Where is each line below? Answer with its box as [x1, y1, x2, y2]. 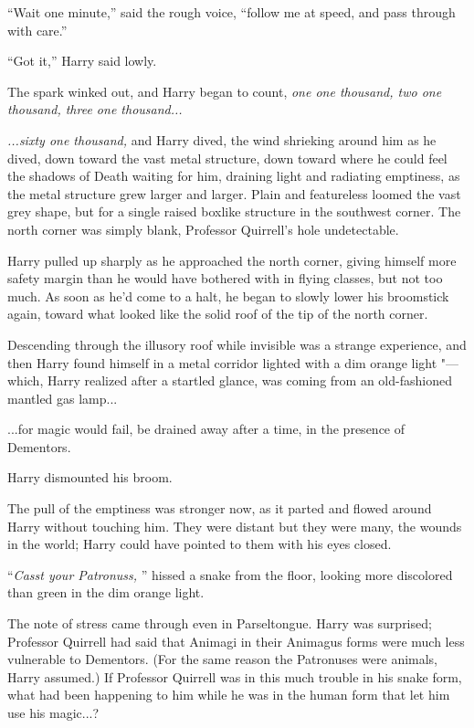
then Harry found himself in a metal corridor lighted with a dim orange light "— [7, 353, 459, 372]
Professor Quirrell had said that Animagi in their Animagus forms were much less [7, 631, 465, 650]
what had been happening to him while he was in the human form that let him [7, 685, 450, 704]
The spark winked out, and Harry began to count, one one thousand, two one [7, 81, 442, 100]
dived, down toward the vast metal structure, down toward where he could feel [7, 148, 448, 167]
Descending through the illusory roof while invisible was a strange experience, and [7, 334, 467, 353]
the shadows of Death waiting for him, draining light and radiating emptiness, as [7, 166, 460, 185]
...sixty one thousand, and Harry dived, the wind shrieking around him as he [7, 130, 437, 149]
